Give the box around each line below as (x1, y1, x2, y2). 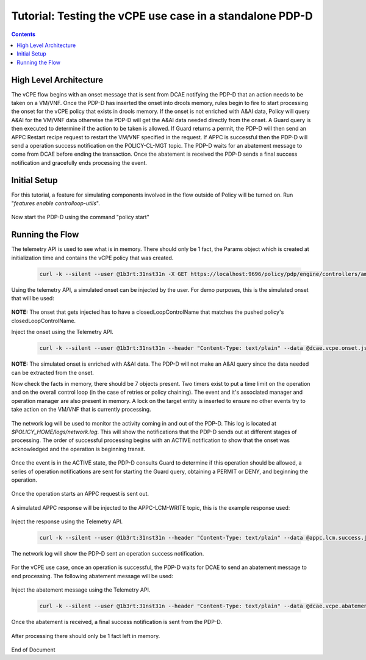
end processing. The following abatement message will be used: (11, 572, 173, 579)
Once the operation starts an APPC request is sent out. (11, 490, 149, 498)
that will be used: (11, 295, 54, 302)
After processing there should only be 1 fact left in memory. (11, 632, 160, 639)
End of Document (11, 646, 56, 653)
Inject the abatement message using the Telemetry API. (11, 586, 151, 593)
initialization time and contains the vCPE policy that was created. (11, 254, 174, 261)
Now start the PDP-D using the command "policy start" (11, 214, 149, 221)
